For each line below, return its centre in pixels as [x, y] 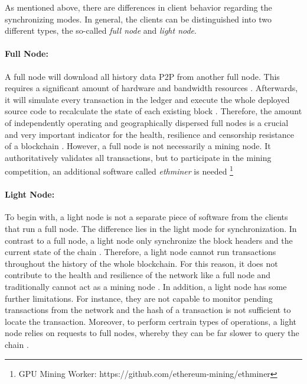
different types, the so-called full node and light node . [101, 30]
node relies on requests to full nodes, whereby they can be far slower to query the [152, 333]
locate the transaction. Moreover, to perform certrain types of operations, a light [151, 321]
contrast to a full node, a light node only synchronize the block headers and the [149, 240]
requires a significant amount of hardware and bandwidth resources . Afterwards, [151, 88]
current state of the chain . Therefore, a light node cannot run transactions [141, 252]
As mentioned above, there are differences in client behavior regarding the [138, 7]
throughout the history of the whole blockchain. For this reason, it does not [141, 263]
